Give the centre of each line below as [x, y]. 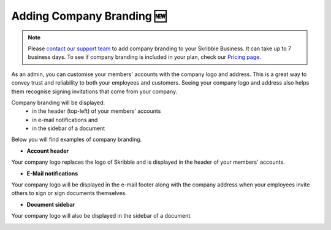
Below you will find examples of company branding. [77, 140]
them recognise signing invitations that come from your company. [94, 91]
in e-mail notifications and [65, 120]
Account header [48, 151]
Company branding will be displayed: [58, 102]
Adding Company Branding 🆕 [89, 16]
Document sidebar [51, 204]
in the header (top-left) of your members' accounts [97, 111]
